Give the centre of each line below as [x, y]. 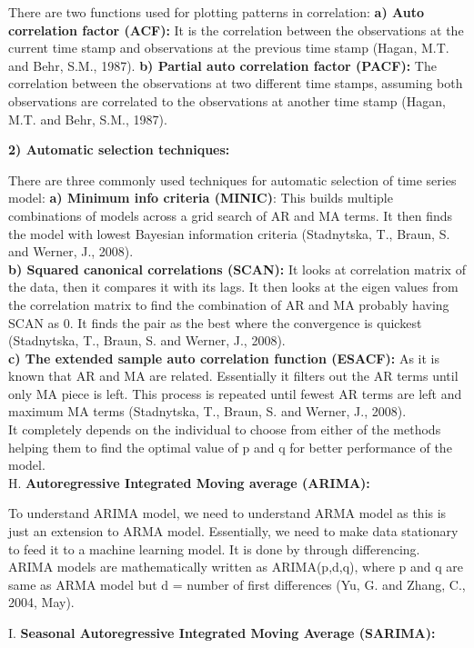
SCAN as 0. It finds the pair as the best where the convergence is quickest [215, 322]
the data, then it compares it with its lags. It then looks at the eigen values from [233, 287]
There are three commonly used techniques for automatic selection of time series [232, 179]
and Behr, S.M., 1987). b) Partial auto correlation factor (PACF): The [222, 65]
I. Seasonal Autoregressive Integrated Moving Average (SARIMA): [222, 633]
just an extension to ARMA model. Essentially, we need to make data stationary [233, 531]
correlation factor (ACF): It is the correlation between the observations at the [236, 30]
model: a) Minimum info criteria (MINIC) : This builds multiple [201, 198]
